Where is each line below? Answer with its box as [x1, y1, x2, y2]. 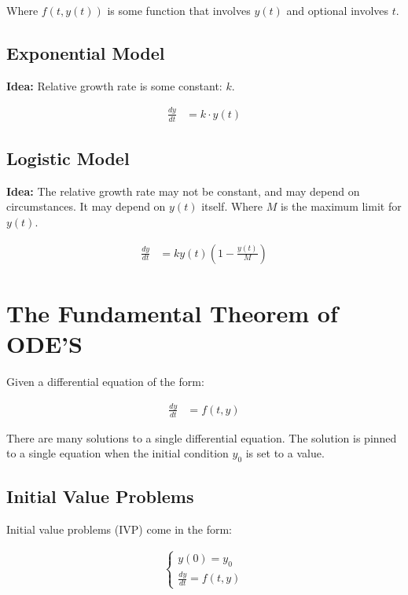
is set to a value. [245, 445, 325, 461]
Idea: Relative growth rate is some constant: [6, 77, 222, 94]
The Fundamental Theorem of [6, 296, 338, 329]
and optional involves [286, 2, 389, 18]
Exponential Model [6, 40, 165, 64]
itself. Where [201, 198, 263, 215]
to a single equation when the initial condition [6, 445, 229, 461]
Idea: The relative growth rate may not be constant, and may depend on [6, 182, 360, 199]
